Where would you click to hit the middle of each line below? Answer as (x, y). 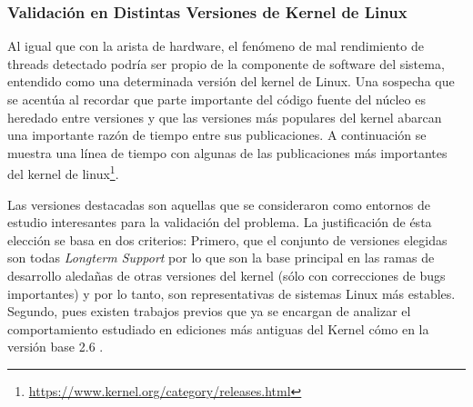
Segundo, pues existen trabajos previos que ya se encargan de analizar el (209, 311)
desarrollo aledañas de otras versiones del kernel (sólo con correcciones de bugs (226, 275)
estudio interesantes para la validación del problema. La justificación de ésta (220, 222)
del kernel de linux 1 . (63, 173)
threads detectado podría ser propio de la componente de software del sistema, (226, 63)
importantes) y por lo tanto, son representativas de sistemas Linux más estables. (231, 293)
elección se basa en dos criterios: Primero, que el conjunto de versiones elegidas (227, 239)
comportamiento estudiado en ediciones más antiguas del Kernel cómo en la (218, 328)
